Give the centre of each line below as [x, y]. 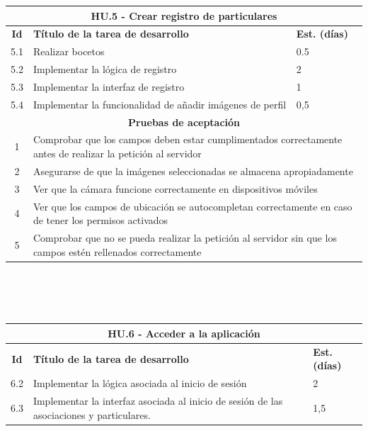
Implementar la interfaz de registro [109, 86]
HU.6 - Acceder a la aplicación [184, 333]
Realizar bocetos [69, 51]
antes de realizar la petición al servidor [117, 153]
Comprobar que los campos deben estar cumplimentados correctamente [188, 139]
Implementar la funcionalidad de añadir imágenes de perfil [160, 104]
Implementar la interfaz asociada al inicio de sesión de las [158, 401]
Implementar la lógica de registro [105, 69]
